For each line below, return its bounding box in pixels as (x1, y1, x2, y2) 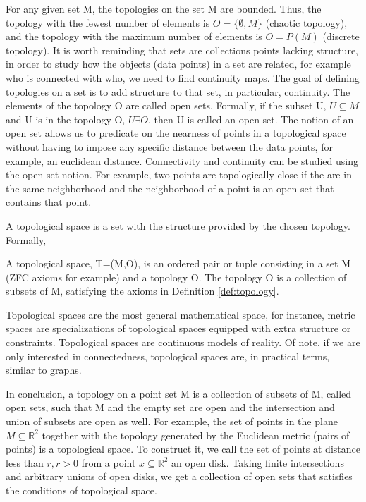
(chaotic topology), (265, 15, 348, 30)
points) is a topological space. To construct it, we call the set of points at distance (6, 441, 360, 456)
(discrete (322, 29, 360, 44)
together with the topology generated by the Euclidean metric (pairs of (42, 427, 350, 442)
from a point (81, 455, 136, 470)
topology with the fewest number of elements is (6, 15, 210, 30)
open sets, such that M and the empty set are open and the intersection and (6, 400, 335, 415)
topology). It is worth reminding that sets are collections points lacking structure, (6, 42, 358, 57)
